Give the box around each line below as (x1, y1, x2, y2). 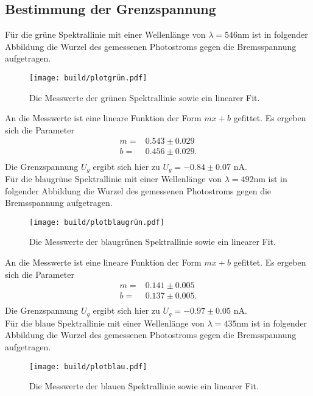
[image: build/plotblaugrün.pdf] (29, 217, 164, 227)
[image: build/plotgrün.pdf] (29, 73, 147, 82)
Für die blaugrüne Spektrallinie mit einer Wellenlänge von (5, 172, 222, 185)
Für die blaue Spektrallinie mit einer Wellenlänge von (5, 316, 205, 329)
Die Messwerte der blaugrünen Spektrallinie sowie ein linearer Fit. (29, 235, 276, 248)
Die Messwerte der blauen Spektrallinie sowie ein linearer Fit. (29, 380, 259, 392)
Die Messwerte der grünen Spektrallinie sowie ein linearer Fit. (29, 91, 260, 104)
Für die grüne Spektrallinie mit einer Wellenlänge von (5, 28, 206, 41)
